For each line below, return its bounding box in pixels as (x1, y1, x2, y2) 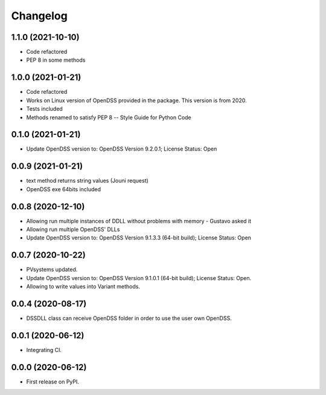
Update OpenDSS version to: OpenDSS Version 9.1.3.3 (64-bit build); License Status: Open (26, 234, 252, 241)
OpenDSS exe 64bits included (26, 185, 101, 193)
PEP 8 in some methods (26, 56, 86, 64)
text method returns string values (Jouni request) (26, 177, 149, 184)
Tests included (26, 105, 63, 113)
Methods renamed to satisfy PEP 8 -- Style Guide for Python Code (26, 114, 191, 121)
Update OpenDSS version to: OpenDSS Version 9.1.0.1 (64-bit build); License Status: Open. (26, 274, 252, 281)
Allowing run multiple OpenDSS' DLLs (26, 226, 120, 233)
